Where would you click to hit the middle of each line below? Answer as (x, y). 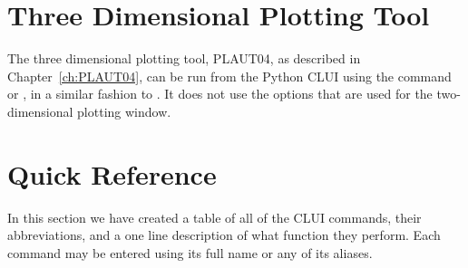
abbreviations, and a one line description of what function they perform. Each (224, 235)
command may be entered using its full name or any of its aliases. (190, 252)
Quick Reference (112, 173)
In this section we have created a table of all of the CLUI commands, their (214, 217)
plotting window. (124, 111)
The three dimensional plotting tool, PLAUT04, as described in (184, 58)
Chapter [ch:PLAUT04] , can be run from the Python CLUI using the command (229, 76)
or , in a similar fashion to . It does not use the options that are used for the (220, 94)
